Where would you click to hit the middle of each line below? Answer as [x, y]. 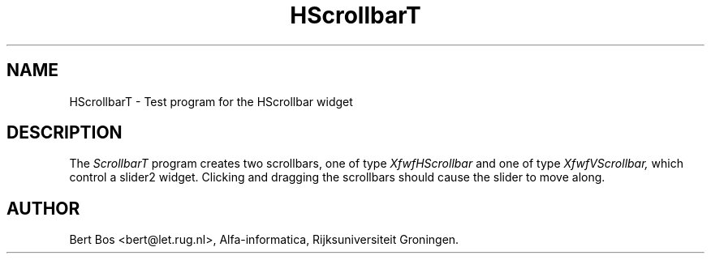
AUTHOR [43, 208]
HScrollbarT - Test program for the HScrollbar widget [211, 101]
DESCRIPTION [65, 133]
